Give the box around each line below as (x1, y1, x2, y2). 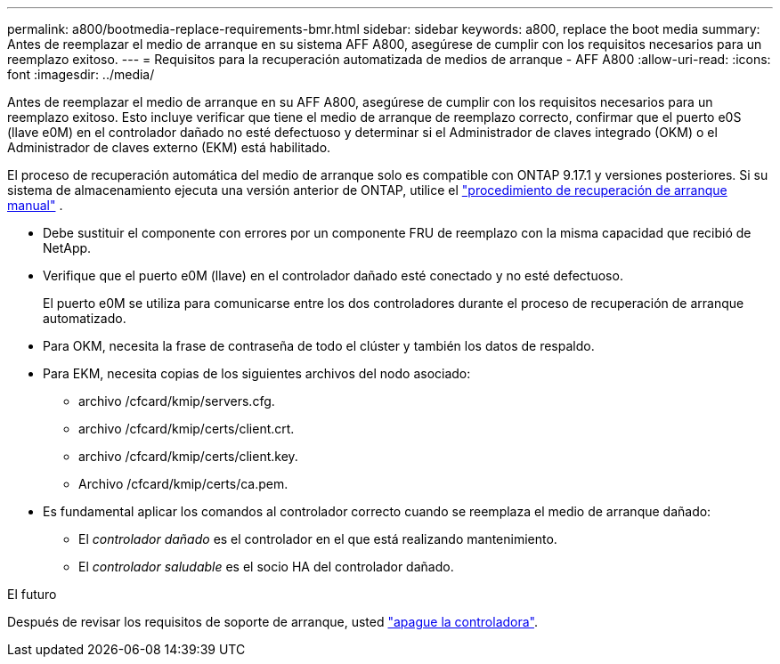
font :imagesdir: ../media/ (7, 67, 155, 82)
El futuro (7, 587, 57, 602)
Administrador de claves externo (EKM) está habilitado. (7, 140, 331, 155)
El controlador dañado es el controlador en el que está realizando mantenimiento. (78, 531, 557, 547)
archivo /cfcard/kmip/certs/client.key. (78, 449, 298, 464)
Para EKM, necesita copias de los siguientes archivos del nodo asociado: (43, 366, 471, 381)
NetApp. (43, 240, 92, 255)
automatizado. (43, 311, 126, 326)
